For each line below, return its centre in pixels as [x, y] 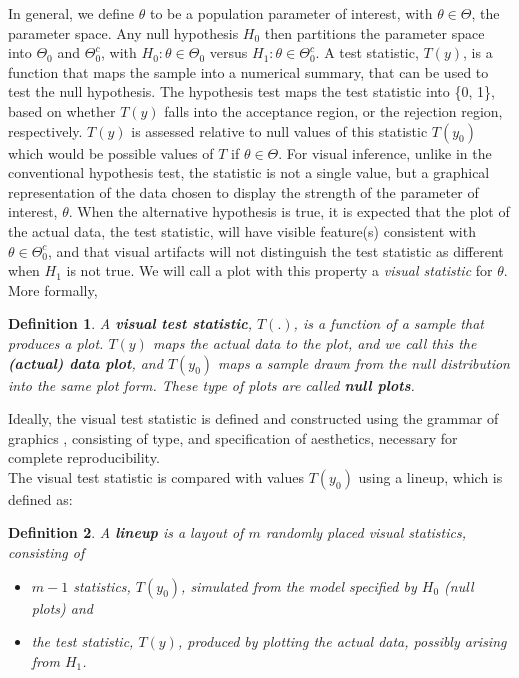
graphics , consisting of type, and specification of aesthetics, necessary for [233, 437]
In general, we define [71, 13]
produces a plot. [56, 342]
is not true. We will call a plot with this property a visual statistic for [279, 270]
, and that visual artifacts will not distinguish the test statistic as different [276, 250]
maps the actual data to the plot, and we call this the [314, 342]
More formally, [53, 289]
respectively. [45, 130]
